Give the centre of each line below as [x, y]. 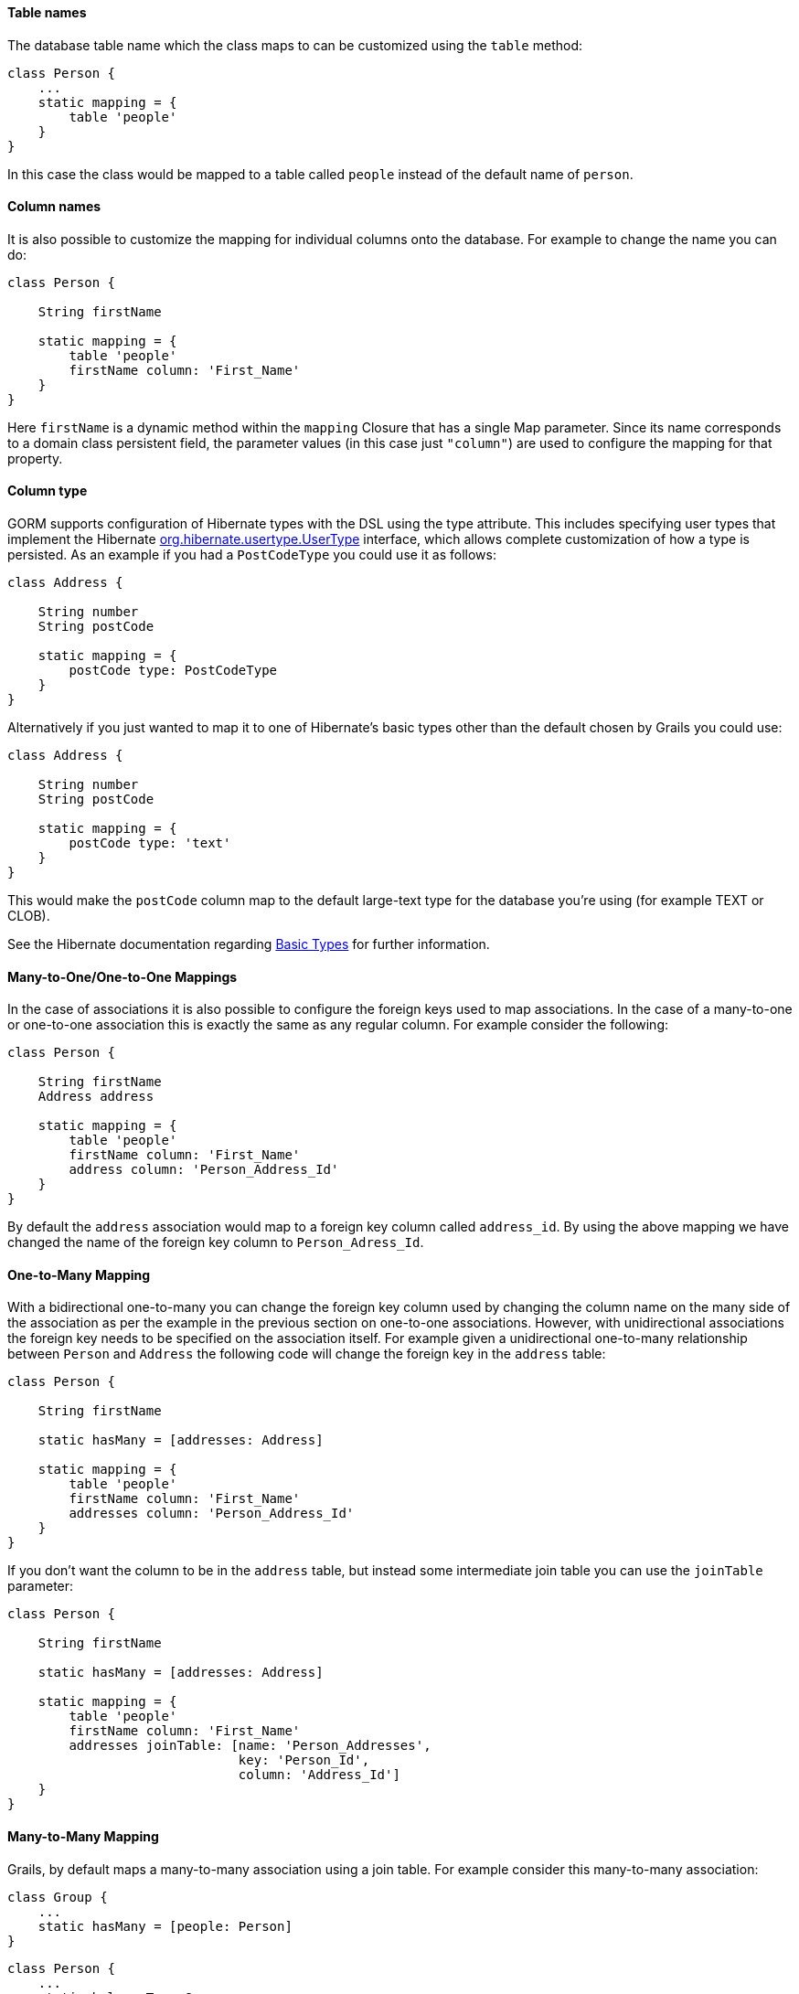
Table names [47, 12]
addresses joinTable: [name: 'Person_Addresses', [250, 1746]
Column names [54, 207]
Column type [48, 491]
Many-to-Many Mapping [83, 1837]
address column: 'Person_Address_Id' [204, 1170]
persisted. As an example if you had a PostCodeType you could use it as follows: [252, 555]
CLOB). [29, 916]
